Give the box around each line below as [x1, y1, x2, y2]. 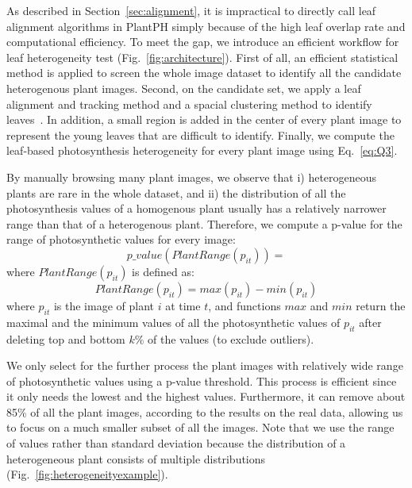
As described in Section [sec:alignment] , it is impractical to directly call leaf [6, 2, 376, 18]
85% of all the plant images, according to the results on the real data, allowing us [6, 403, 403, 420]
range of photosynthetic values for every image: [6, 231, 236, 248]
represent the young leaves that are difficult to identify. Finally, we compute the [6, 126, 395, 143]
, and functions [208, 297, 281, 313]
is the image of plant [53, 297, 154, 313]
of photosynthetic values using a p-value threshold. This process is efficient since [6, 372, 397, 389]
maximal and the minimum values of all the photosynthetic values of [6, 313, 341, 330]
